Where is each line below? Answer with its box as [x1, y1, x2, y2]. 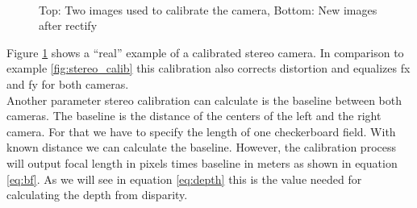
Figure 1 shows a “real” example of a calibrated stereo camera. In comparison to [6, 44, 404, 60]
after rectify [39, 17, 98, 34]
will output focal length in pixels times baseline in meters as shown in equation [6, 154, 398, 171]
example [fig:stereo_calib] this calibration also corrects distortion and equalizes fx [6, 60, 411, 77]
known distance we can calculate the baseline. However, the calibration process [6, 139, 396, 156]
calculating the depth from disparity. [6, 186, 188, 203]
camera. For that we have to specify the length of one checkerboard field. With [6, 123, 396, 139]
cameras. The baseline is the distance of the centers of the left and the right [6, 107, 382, 124]
